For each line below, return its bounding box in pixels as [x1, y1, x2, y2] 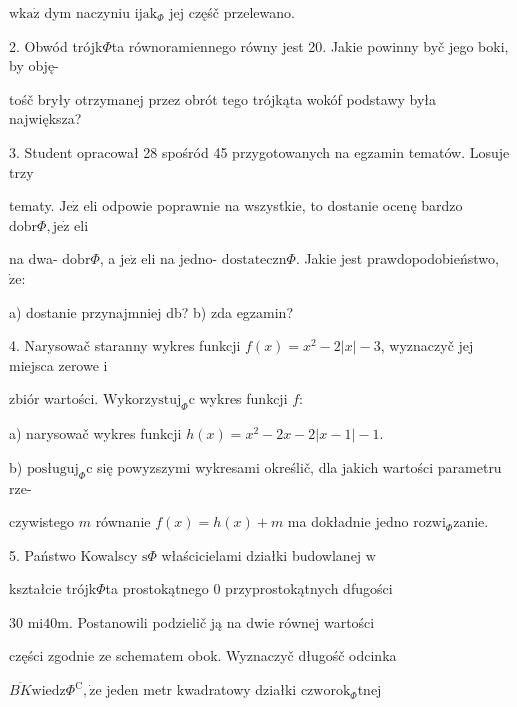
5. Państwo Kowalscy [9, 544, 138, 565]
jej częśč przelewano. [169, 2, 295, 22]
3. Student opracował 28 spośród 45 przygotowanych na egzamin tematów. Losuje [9, 141, 510, 162]
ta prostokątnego [105, 578, 209, 599]
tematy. [9, 195, 55, 216]
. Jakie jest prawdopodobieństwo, [295, 248, 499, 269]
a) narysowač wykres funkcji [9, 423, 182, 444]
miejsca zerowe [9, 354, 99, 375]
